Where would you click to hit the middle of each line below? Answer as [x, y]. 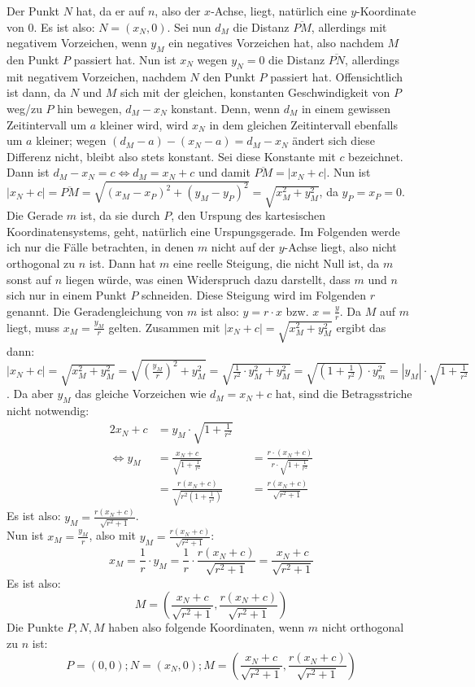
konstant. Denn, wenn [225, 108]
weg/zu [24, 108]
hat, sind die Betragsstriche [344, 394]
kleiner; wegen [71, 140]
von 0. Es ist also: [51, 26]
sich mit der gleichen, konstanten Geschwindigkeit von [255, 92]
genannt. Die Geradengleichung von [95, 311]
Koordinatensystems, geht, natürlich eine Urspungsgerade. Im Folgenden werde [203, 231]
